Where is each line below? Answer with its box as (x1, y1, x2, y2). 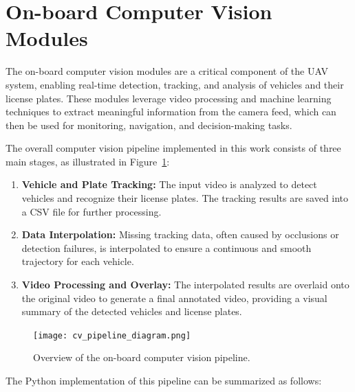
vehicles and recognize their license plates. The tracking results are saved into (21, 191, 349, 205)
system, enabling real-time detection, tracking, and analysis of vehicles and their (6, 77, 344, 91)
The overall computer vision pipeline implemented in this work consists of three (6, 141, 341, 155)
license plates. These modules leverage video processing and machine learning (6, 91, 332, 105)
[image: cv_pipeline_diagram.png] (33, 330, 191, 341)
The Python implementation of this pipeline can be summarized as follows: (6, 373, 322, 388)
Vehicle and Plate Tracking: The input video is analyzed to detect (21, 177, 317, 192)
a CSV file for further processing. (21, 204, 162, 218)
